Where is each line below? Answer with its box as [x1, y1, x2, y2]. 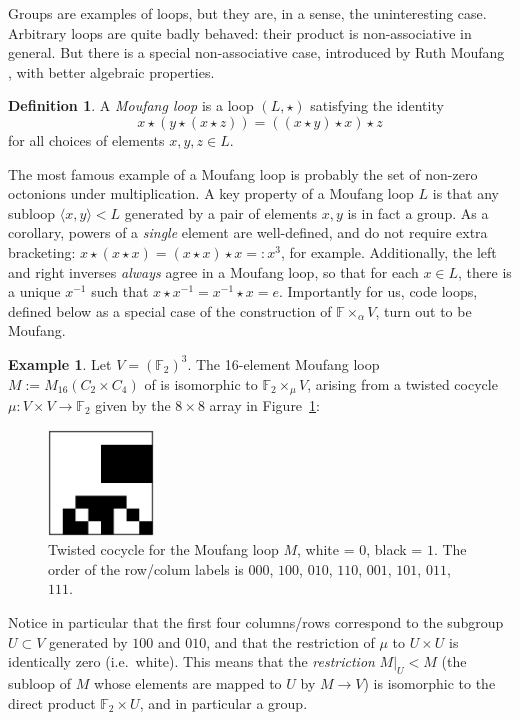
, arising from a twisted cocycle [307, 373, 498, 394]
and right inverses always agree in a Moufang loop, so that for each [8, 261, 419, 282]
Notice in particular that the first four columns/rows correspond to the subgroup [8, 611, 504, 632]
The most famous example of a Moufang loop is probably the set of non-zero [8, 163, 478, 184]
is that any [432, 183, 499, 204]
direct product [8, 692, 96, 713]
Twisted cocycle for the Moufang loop [48, 539, 279, 560]
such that [91, 281, 149, 302]
